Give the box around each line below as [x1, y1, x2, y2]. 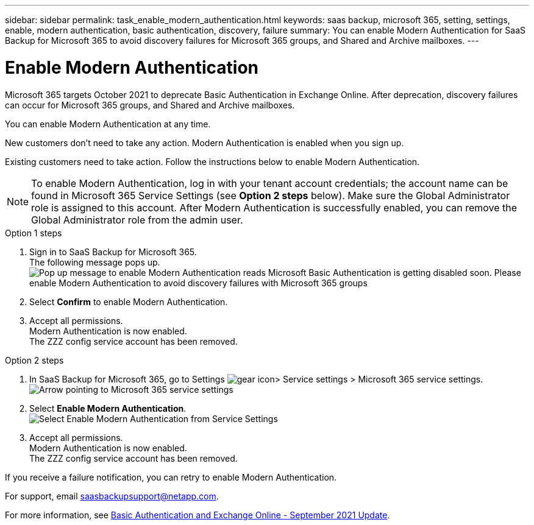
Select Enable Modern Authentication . [29, 403, 187, 414]
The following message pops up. [29, 256, 160, 267]
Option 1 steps [5, 227, 62, 238]
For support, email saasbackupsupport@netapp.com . [5, 490, 219, 501]
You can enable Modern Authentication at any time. [5, 118, 211, 129]
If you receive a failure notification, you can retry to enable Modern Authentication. [5, 471, 337, 482]
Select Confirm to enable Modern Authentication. [29, 296, 228, 307]
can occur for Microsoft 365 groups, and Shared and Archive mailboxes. [5, 99, 295, 110]
